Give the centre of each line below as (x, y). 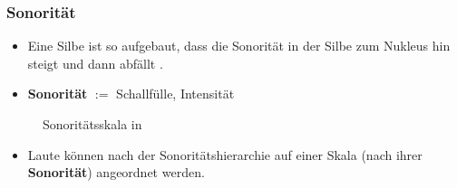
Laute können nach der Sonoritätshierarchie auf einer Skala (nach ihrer (225, 154)
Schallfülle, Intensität (175, 94)
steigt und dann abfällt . (95, 63)
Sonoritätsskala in (92, 124)
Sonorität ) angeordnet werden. (116, 172)
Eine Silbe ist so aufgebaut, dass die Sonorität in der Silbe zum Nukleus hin (239, 46)
